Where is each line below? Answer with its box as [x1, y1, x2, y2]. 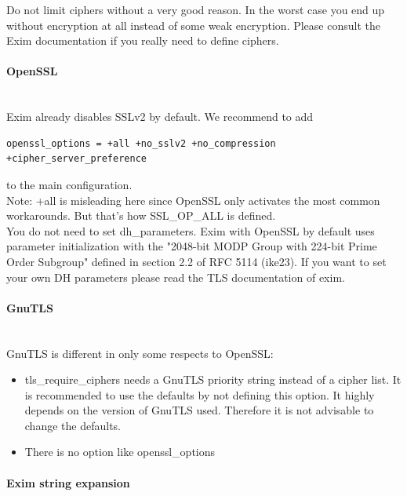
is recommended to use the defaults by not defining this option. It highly [24, 386, 375, 403]
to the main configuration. [6, 176, 133, 192]
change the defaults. [24, 417, 121, 433]
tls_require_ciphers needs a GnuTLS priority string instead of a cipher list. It [24, 371, 402, 388]
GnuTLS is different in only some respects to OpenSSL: [6, 345, 274, 361]
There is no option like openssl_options [24, 443, 216, 460]
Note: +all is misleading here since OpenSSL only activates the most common [6, 191, 380, 208]
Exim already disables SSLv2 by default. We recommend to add [6, 108, 314, 125]
